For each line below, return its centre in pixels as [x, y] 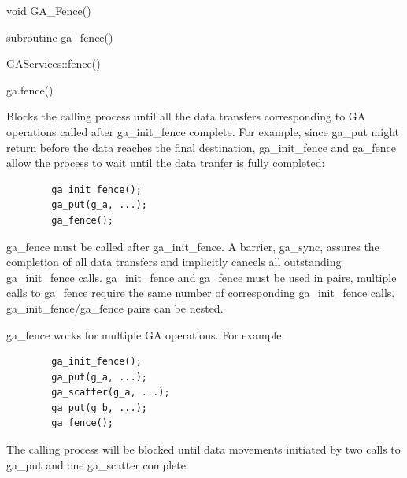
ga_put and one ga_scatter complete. [98, 464]
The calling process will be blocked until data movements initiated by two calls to [203, 449]
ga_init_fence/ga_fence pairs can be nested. [115, 308]
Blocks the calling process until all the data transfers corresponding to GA [186, 116]
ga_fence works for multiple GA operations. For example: [146, 334]
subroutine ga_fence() [60, 37]
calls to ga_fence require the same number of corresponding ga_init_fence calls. [201, 293]
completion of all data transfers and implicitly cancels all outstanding [174, 262]
